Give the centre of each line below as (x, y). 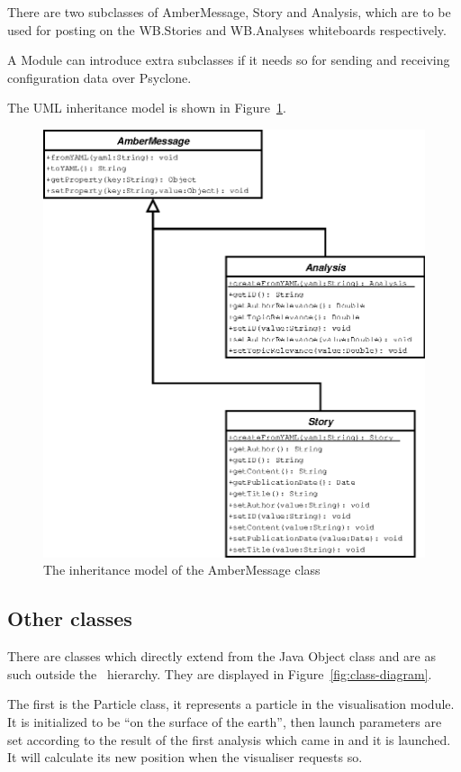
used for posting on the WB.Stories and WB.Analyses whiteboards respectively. (227, 29)
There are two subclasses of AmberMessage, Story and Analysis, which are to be (229, 12)
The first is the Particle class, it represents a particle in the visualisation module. (231, 704)
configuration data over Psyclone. (99, 77)
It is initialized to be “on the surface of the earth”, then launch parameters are (225, 722)
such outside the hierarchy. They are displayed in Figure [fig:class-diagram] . (220, 673)
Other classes (70, 618)
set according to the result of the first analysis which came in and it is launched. (229, 739)
